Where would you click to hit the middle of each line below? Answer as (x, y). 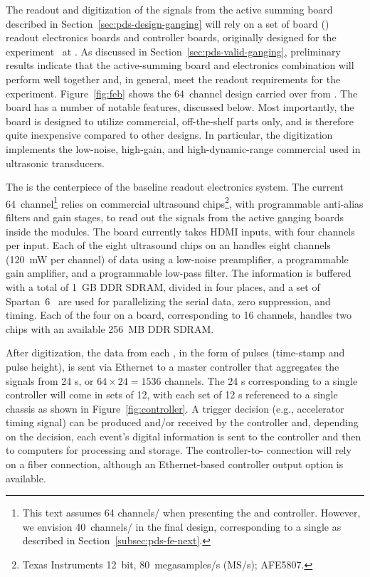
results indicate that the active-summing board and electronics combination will (180, 65)
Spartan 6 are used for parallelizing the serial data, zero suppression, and (168, 301)
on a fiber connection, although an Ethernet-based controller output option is (175, 464)
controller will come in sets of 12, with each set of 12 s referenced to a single (172, 395)
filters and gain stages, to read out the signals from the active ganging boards (175, 217)
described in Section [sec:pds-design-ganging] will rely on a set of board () (168, 23)
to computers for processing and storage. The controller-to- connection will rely (179, 450)
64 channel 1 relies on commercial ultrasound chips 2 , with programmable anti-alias (185, 202)
